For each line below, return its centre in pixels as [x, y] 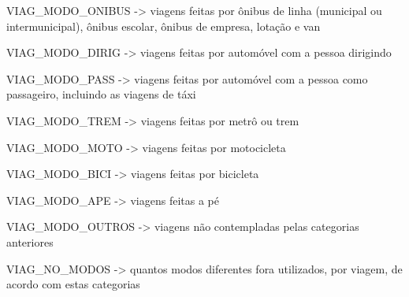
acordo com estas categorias [73, 284]
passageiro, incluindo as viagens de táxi [101, 94]
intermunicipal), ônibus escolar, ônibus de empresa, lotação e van [164, 26]
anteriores [30, 241]
